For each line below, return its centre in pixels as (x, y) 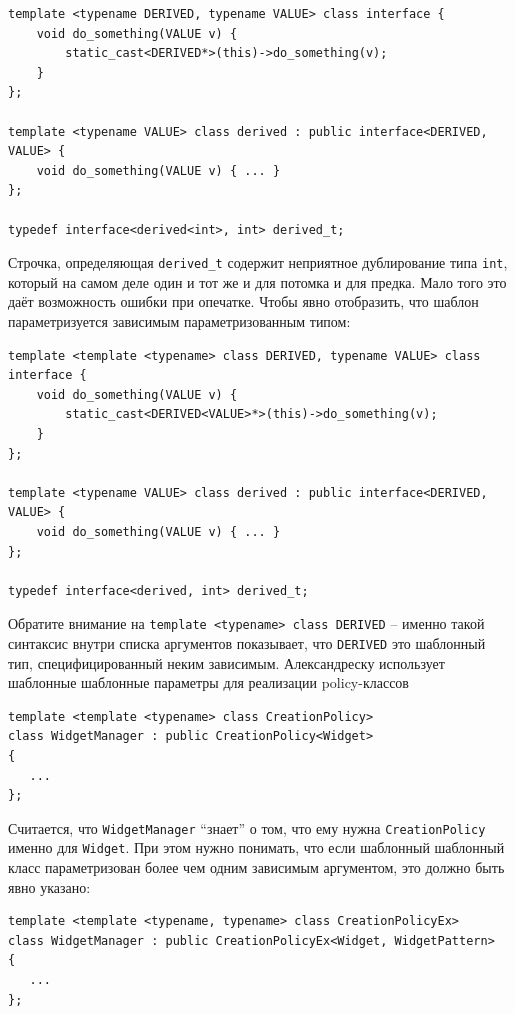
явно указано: (49, 886)
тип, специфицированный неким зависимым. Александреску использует (226, 662)
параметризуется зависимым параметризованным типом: (179, 320)
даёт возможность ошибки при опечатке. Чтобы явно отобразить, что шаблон (243, 301)
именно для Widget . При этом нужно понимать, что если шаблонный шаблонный (256, 847)
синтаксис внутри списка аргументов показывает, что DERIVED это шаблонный (247, 642)
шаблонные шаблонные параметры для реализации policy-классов (208, 682)
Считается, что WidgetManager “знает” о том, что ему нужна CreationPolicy (247, 827)
